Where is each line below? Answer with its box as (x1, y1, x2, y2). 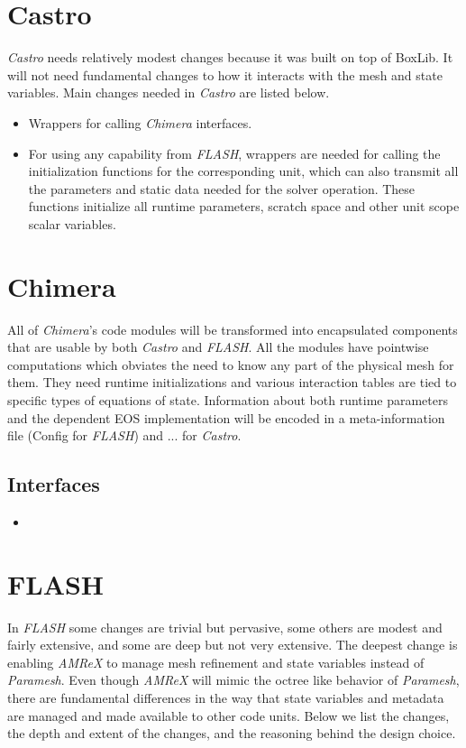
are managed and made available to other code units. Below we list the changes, (7, 706, 450, 725)
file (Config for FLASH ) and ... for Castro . (7, 426, 242, 445)
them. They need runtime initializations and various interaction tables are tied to (7, 373, 457, 392)
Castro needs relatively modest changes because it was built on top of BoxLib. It (7, 48, 453, 67)
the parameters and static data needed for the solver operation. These (28, 179, 416, 198)
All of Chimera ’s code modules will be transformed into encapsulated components (7, 319, 458, 338)
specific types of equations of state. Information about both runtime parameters (7, 390, 449, 409)
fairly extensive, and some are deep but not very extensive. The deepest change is (7, 635, 458, 654)
